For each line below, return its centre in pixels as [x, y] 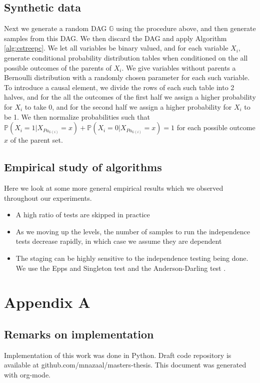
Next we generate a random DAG [55, 28]
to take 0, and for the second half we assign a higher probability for [128, 106]
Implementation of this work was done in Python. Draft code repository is [118, 355]
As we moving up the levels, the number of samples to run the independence [133, 231]
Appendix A [47, 302]
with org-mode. [27, 374]
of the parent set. [36, 140]
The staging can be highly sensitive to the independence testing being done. [132, 258]
